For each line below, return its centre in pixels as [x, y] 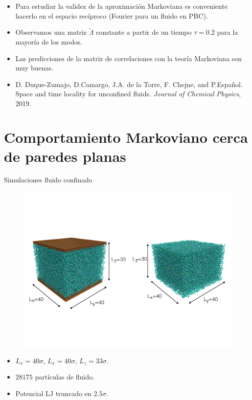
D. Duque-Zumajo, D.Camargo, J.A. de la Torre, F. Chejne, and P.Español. [129, 84]
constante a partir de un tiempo [144, 32]
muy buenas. [34, 68]
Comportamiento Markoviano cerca [126, 137]
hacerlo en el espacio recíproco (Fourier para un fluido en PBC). [112, 15]
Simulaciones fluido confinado [48, 179]
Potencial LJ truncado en [53, 393]
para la [228, 32]
